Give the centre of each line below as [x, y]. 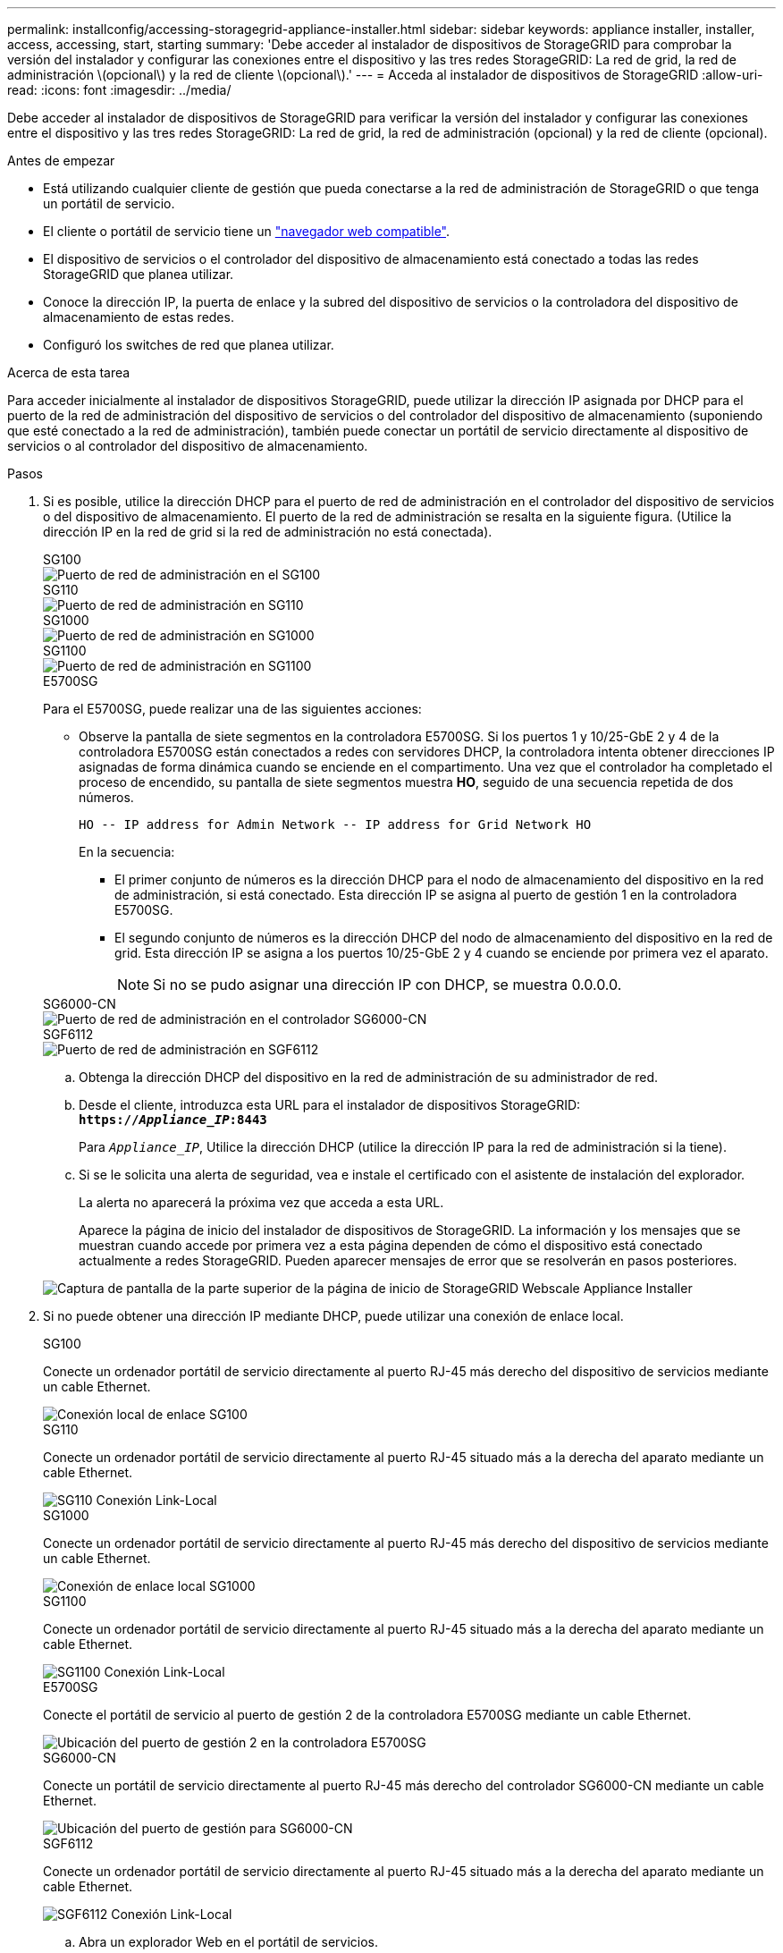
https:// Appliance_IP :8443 [173, 1120]
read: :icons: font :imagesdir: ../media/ [119, 90]
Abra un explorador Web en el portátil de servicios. [229, 1942]
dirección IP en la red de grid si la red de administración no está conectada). [268, 532]
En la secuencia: [127, 852]
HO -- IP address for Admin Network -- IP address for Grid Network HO [335, 824]
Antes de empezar [61, 161]
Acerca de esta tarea [69, 372]
